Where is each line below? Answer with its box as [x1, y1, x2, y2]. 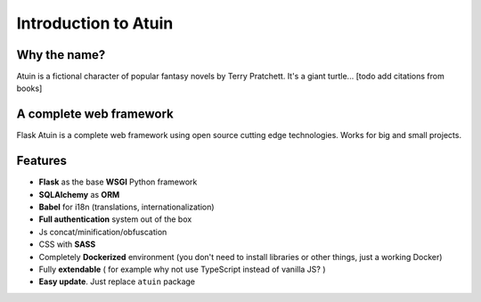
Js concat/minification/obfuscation [38, 226, 167, 237]
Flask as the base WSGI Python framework [38, 176, 198, 187]
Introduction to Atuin [16, 13, 174, 33]
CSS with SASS [38, 239, 96, 249]
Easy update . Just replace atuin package [38, 276, 196, 287]
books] [16, 83, 43, 94]
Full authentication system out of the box [38, 214, 192, 224]
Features [16, 153, 67, 168]
